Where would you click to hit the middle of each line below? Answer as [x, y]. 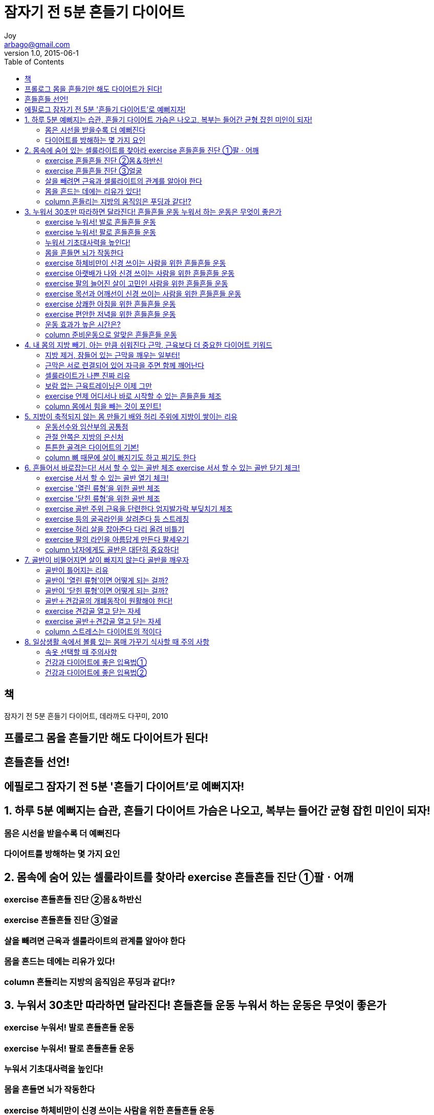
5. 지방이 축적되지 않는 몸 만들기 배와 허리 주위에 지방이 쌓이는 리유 [131, 416]
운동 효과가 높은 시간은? [83, 324]
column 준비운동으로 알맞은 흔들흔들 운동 [111, 334]
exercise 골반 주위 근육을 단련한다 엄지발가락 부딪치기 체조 [139, 508]
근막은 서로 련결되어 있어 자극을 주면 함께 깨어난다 [125, 365]
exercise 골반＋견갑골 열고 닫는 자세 [103, 621]
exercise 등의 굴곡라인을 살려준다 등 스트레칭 [117, 519]
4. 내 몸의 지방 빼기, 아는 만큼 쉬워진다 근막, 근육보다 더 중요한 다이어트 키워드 [149, 345]
